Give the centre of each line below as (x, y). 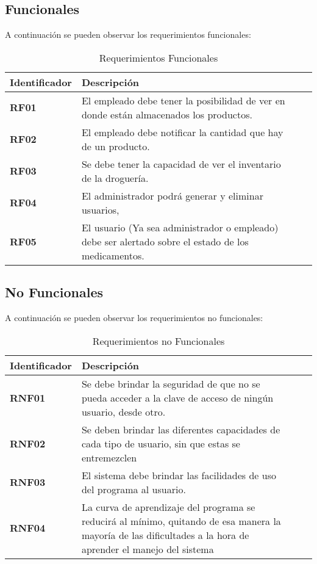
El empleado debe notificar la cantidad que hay (182, 132)
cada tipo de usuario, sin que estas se (161, 443)
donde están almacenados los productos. (167, 114)
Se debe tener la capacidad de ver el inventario (181, 164)
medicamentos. (113, 255)
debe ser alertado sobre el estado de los (165, 241)
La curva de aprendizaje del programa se (168, 507)
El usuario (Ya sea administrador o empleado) (180, 227)
